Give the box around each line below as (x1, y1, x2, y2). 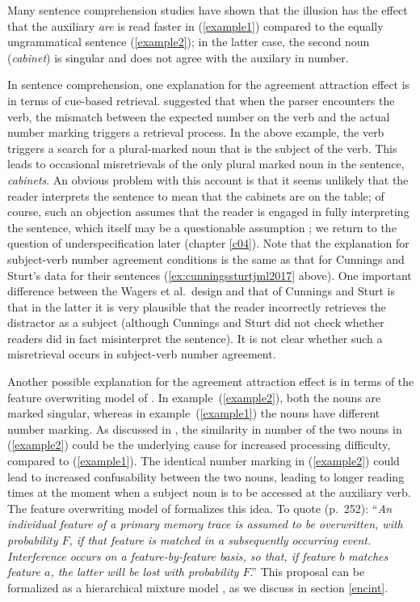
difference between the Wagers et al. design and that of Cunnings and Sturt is (7, 282, 395, 299)
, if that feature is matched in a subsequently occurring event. (69, 532, 372, 548)
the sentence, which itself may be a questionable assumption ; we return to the (7, 218, 397, 235)
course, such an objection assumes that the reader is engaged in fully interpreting (7, 203, 409, 220)
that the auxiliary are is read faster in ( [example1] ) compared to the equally (7, 17, 384, 34)
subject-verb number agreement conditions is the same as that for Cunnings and (7, 250, 405, 267)
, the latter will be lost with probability (50, 563, 239, 580)
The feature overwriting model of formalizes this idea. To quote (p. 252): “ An (7, 499, 392, 516)
